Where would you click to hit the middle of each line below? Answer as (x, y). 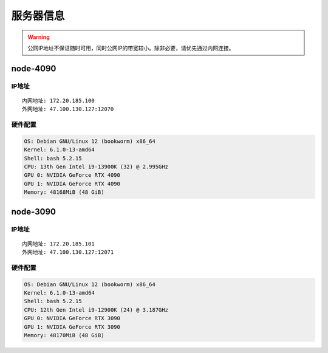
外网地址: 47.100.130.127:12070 (68, 109)
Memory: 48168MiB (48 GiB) (64, 192)
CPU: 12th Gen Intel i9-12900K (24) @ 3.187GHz (96, 310)
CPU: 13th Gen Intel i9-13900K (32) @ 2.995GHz (96, 167)
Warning (39, 37)
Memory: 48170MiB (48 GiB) (64, 335)
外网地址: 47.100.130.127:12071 (68, 252)
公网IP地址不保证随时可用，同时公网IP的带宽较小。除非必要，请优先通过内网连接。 (131, 48)
